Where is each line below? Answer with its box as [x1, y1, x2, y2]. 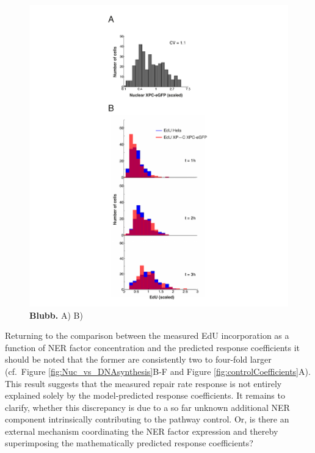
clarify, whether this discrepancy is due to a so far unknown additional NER [5, 400, 290, 413]
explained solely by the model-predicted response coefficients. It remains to [5, 389, 285, 402]
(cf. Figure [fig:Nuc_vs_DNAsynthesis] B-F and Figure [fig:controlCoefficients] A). [5, 364, 311, 377]
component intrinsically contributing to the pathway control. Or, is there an [5, 413, 289, 426]
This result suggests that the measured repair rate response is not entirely [5, 377, 282, 390]
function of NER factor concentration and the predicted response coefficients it [5, 341, 300, 353]
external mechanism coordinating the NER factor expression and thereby [5, 424, 278, 437]
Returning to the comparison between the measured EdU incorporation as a [5, 329, 289, 342]
